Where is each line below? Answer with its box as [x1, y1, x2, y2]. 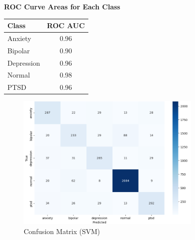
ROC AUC [47, 20, 85, 31]
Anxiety [7, 33, 32, 43]
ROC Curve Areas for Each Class [4, 1, 120, 11]
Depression [7, 57, 40, 68]
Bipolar [7, 45, 30, 55]
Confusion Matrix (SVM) [24, 226, 100, 236]
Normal [7, 70, 30, 80]
